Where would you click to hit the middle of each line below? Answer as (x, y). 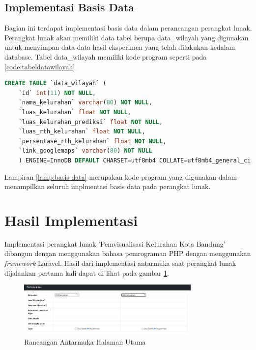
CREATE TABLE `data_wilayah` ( (56, 83)
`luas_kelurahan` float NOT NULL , (75, 112)
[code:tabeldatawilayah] (40, 66)
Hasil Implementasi (71, 220)
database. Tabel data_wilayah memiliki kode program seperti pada (106, 56)
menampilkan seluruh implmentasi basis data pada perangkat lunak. (108, 186)
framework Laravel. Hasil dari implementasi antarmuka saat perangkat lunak (120, 263)
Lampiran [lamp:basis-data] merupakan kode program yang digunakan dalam (121, 176)
